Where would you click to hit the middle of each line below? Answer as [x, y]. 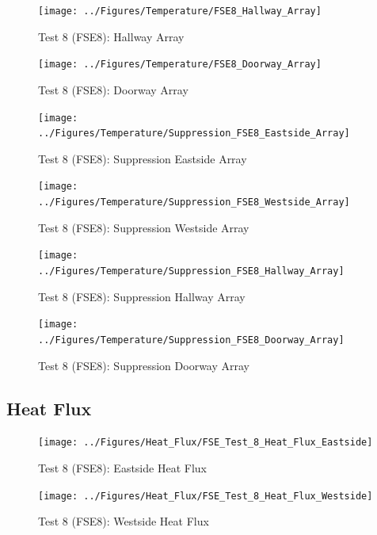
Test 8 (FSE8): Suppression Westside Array [144, 227]
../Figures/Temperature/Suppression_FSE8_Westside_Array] [194, 203]
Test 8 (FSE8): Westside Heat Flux [124, 521]
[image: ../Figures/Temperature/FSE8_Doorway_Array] [180, 65]
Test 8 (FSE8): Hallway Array [111, 36]
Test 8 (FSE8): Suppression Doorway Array [144, 365]
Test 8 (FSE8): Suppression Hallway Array [142, 296]
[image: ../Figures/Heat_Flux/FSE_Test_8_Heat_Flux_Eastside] [206, 443]
